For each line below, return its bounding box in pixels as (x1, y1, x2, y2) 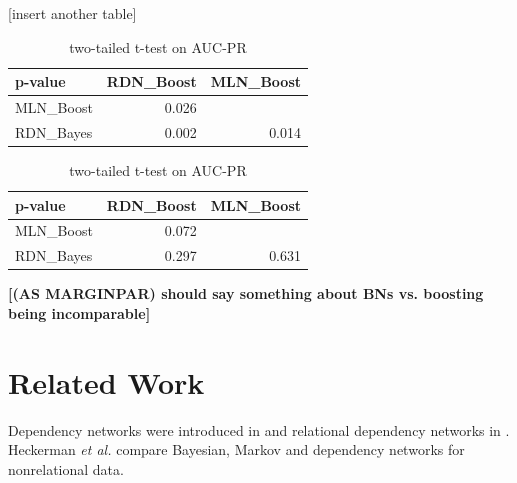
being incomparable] (8, 302, 151, 323)
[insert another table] (8, 3, 137, 23)
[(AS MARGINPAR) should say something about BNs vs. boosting (8, 283, 484, 304)
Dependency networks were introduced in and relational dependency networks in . (8, 419, 510, 440)
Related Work (8, 361, 205, 402)
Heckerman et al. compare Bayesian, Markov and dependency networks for (8, 439, 465, 460)
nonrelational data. (8, 458, 124, 479)
